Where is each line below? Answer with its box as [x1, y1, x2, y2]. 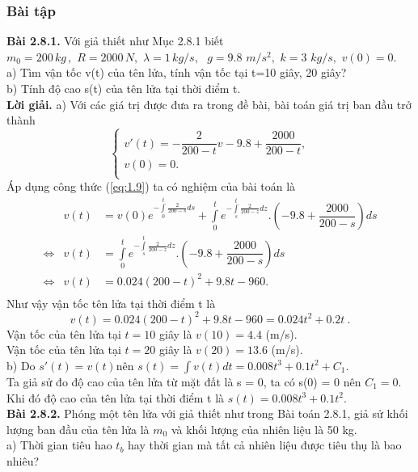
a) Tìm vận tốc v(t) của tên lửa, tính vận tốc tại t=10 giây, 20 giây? [6, 64, 347, 81]
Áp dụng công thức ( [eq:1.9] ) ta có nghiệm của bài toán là [6, 178, 296, 195]
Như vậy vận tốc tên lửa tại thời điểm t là [6, 294, 216, 311]
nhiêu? [6, 452, 40, 469]
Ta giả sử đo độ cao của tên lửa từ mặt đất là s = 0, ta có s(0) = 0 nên [6, 373, 361, 390]
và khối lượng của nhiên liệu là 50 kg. [171, 420, 357, 437]
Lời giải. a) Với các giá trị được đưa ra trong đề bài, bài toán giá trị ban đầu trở [6, 95, 412, 112]
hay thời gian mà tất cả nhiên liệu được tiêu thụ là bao [128, 436, 402, 453]
